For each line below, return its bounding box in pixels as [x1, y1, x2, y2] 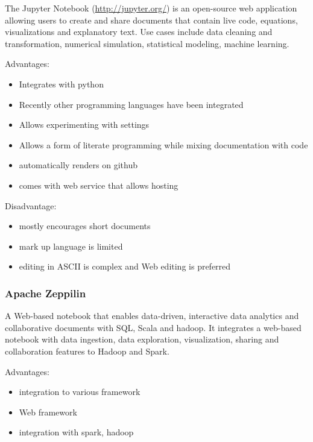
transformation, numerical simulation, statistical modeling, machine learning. [5, 37, 289, 49]
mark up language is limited [19, 239, 123, 252]
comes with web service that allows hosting [19, 178, 179, 191]
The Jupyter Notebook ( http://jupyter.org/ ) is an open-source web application [5, 2, 297, 14]
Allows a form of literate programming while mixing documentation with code [19, 138, 308, 151]
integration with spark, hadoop [19, 426, 134, 438]
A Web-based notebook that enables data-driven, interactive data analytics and [5, 309, 299, 322]
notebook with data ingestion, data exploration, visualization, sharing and [5, 333, 279, 346]
